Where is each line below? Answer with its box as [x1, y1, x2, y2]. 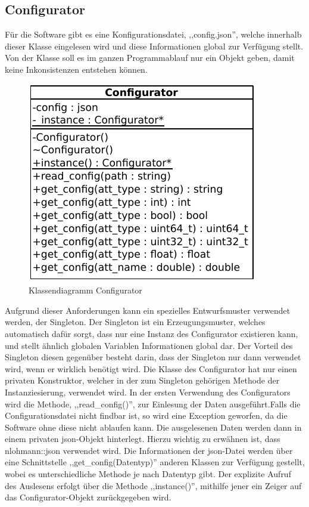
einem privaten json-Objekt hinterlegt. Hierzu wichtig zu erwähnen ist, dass [5, 432, 280, 445]
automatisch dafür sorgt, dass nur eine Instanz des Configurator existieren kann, [5, 327, 298, 339]
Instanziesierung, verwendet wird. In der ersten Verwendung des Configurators [5, 385, 291, 398]
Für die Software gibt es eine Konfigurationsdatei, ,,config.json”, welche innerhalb [5, 28, 302, 41]
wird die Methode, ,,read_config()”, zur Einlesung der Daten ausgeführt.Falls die [5, 397, 301, 410]
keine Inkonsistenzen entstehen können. [5, 63, 148, 75]
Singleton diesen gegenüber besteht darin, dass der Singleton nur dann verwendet [5, 351, 301, 363]
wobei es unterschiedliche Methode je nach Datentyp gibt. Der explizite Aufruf [5, 468, 291, 480]
